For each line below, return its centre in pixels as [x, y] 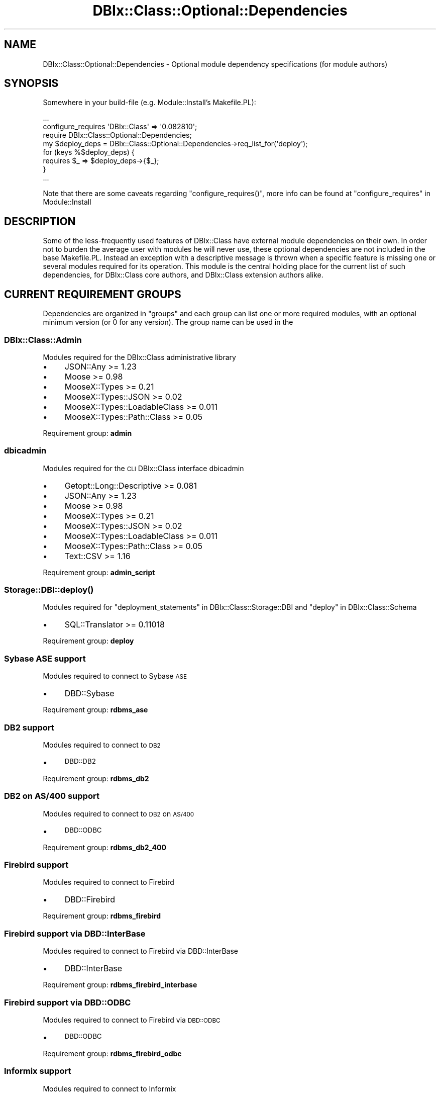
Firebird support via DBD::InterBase [75, 933]
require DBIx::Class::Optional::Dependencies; [117, 135]
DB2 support [29, 727]
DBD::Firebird [90, 900]
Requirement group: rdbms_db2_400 [104, 847]
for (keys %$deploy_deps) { [89, 152]
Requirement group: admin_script [99, 572]
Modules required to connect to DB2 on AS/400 [119, 813]
